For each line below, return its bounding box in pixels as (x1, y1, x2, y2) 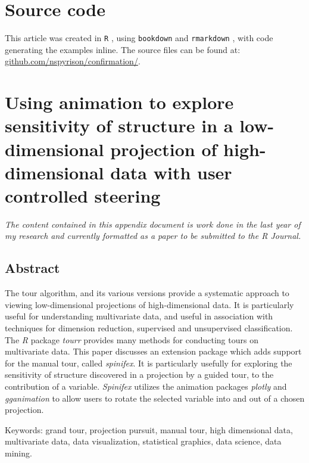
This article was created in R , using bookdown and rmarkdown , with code (5, 32, 273, 44)
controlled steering (5, 183, 161, 207)
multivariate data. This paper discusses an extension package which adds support (5, 345, 302, 358)
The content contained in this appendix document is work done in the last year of (5, 217, 301, 230)
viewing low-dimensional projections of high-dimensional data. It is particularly (5, 298, 294, 310)
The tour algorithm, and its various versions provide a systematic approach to (5, 287, 289, 299)
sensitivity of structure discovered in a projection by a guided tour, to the (5, 368, 274, 381)
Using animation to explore (5, 90, 234, 114)
